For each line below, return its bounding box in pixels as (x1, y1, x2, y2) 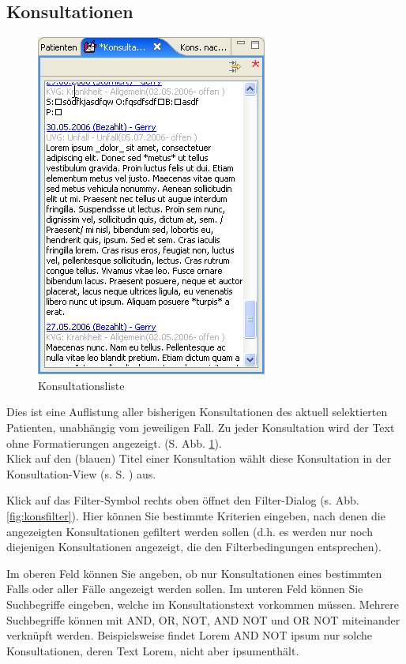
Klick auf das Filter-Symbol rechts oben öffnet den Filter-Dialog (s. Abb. (6, 492, 359, 508)
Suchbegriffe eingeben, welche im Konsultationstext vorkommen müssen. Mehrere (6, 595, 400, 612)
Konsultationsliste (38, 377, 125, 393)
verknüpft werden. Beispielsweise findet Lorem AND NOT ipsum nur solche (6, 627, 373, 643)
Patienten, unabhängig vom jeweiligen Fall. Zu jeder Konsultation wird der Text (6, 418, 395, 435)
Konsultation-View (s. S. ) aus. (6, 465, 156, 482)
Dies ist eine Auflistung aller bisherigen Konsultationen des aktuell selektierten (6, 403, 388, 420)
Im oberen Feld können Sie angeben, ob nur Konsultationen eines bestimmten (6, 565, 382, 581)
